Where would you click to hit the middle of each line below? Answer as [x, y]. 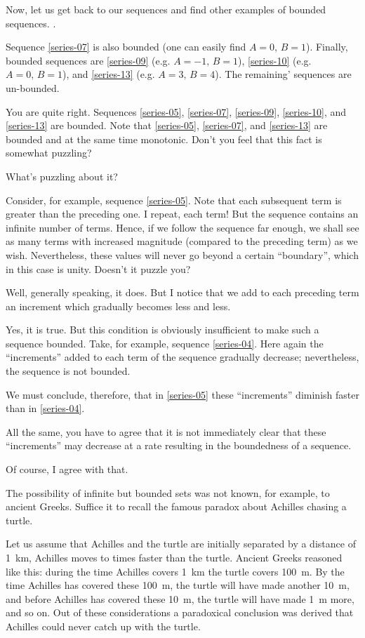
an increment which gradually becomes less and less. [118, 306]
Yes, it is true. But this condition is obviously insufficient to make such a [162, 330]
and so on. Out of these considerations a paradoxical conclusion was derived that [180, 612]
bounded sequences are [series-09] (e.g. [88, 60]
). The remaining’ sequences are [283, 74]
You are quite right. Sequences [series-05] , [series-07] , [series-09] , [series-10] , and [176, 111]
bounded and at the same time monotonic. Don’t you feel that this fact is [164, 139]
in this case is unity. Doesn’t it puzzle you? [98, 268]
